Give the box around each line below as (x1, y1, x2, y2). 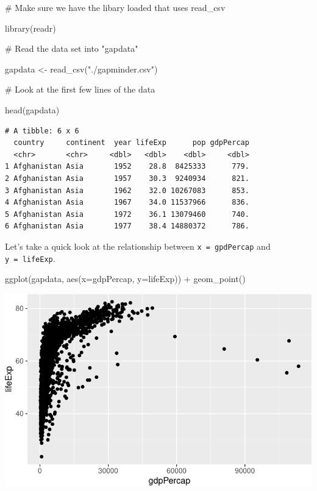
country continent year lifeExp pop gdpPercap (13, 138, 249, 147)
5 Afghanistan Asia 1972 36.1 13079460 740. (5, 210, 249, 219)
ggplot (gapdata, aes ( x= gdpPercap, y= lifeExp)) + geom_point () (5, 272, 246, 285)
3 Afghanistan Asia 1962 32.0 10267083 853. (5, 186, 249, 195)
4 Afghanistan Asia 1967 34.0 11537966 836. (5, 198, 249, 207)
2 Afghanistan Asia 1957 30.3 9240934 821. (5, 174, 249, 183)
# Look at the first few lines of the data (5, 83, 155, 96)
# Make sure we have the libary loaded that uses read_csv (5, 1, 226, 13)
